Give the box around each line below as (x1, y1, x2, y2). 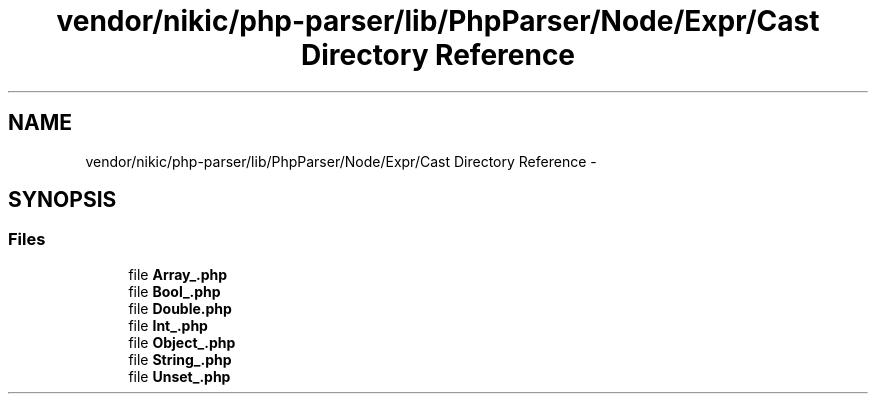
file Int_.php (128, 316, 208, 334)
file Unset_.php (128, 367, 231, 385)
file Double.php (128, 299, 232, 317)
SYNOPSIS (8, 187, 117, 213)
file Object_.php (128, 333, 236, 351)
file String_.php (128, 350, 232, 368)
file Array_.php (128, 265, 228, 283)
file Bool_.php (128, 282, 221, 300)
